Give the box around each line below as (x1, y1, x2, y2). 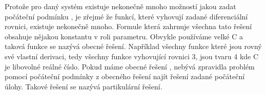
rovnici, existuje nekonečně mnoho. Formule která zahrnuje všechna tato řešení (5, 21, 252, 32)
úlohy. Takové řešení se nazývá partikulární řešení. (5, 81, 162, 91)
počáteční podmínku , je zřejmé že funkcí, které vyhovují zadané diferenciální (5, 11, 248, 21)
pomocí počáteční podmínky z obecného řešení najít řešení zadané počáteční (5, 71, 245, 82)
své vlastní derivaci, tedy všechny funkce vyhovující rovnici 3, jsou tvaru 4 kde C (5, 51, 259, 61)
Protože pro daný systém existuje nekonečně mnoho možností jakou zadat (5, 1, 236, 11)
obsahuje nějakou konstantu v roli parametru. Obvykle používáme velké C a (5, 31, 243, 41)
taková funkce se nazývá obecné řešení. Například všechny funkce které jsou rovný (5, 41, 262, 52)
